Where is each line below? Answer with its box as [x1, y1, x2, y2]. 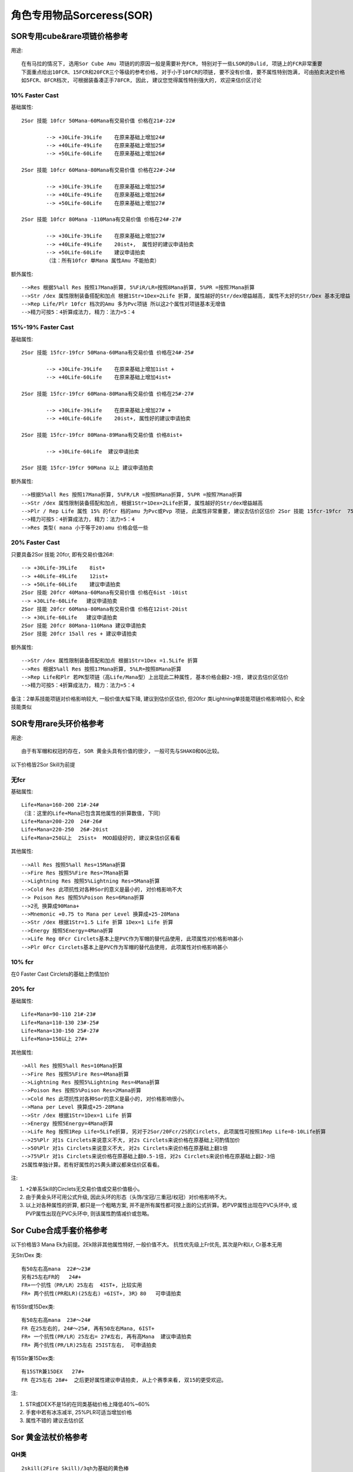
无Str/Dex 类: [11, 1252, 42, 1259]
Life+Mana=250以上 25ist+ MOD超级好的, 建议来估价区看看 [21, 834, 181, 841]
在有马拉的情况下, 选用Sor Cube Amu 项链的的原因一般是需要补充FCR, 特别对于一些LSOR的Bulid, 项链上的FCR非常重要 [21, 61, 323, 67]
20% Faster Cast [11, 539, 60, 547]
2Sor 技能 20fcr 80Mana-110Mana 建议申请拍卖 [21, 622, 146, 629]
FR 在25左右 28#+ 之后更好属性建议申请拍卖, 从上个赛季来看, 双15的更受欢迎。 [21, 1377, 227, 1383]
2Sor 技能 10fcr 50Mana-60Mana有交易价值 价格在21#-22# [21, 117, 176, 124]
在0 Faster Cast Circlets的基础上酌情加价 [11, 970, 110, 977]
